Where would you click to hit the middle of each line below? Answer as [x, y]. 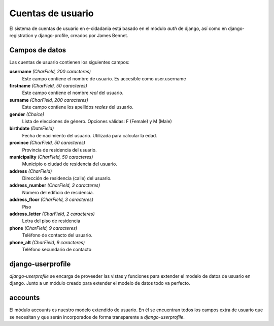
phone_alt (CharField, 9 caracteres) [47, 242]
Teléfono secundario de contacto [57, 249]
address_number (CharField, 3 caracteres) [55, 185]
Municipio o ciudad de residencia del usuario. [70, 164]
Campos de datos [38, 50]
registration [21, 35]
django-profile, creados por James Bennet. [83, 35]
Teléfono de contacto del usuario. [57, 235]
